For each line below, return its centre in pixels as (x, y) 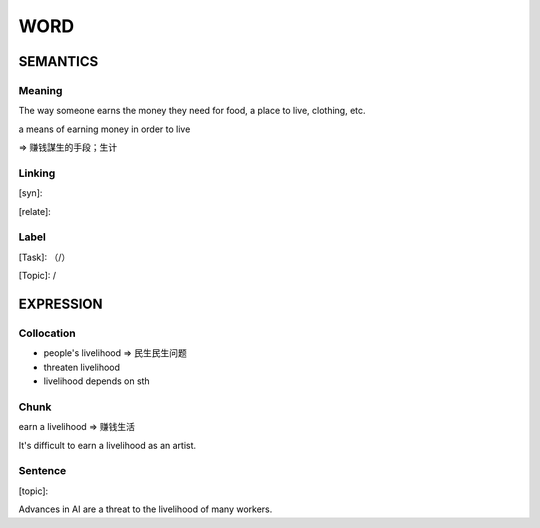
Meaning (40, 90)
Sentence (42, 471)
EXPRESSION (60, 303)
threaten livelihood (81, 367)
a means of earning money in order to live (104, 129)
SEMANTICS (58, 61)
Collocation (47, 333)
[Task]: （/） (44, 257)
